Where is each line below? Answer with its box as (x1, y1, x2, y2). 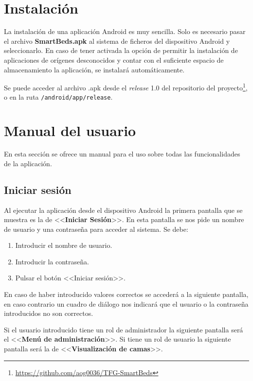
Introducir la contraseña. (15, 256, 89, 266)
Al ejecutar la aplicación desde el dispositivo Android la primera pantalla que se (4, 205, 243, 215)
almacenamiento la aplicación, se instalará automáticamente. (4, 64, 185, 74)
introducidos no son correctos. (4, 308, 93, 318)
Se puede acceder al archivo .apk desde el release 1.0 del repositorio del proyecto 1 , (4, 81, 248, 92)
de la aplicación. (4, 158, 52, 168)
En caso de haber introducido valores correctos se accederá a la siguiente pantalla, (4, 289, 249, 299)
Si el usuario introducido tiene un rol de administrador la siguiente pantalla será (4, 324, 243, 334)
